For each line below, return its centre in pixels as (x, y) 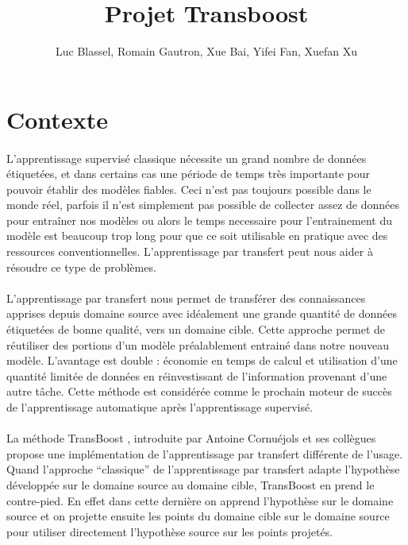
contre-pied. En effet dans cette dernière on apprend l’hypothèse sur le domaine (200, 500)
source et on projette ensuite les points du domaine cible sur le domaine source (198, 516)
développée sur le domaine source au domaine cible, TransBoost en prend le (191, 484)
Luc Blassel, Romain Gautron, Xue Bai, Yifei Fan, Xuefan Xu (206, 51)
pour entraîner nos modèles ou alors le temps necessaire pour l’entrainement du (200, 220)
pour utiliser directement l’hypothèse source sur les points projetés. (170, 531)
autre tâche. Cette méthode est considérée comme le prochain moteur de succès (199, 391)
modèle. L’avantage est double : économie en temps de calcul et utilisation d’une (202, 360)
